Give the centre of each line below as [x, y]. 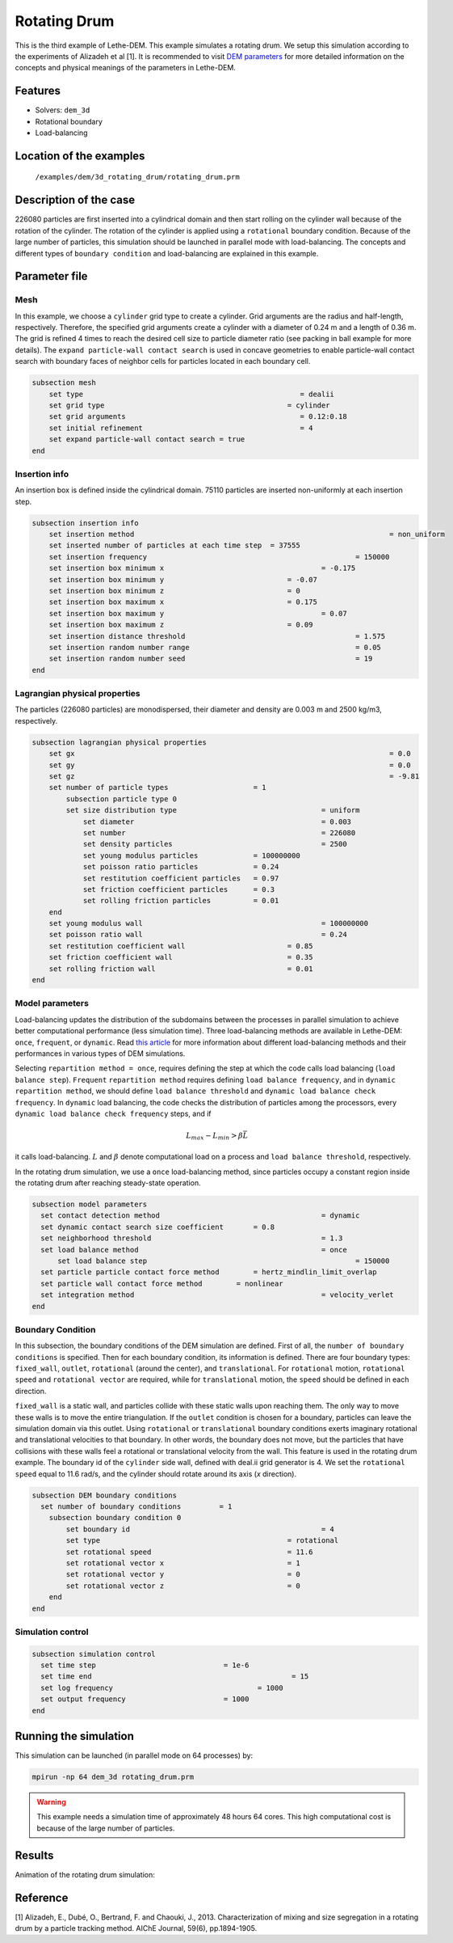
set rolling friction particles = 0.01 [181, 901]
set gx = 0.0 [230, 754]
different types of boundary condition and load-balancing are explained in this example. [167, 253]
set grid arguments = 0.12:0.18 [198, 417]
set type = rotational [202, 1541]
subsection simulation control [94, 1654]
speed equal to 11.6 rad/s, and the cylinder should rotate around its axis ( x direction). [156, 1474]
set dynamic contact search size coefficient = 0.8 [158, 1227]
